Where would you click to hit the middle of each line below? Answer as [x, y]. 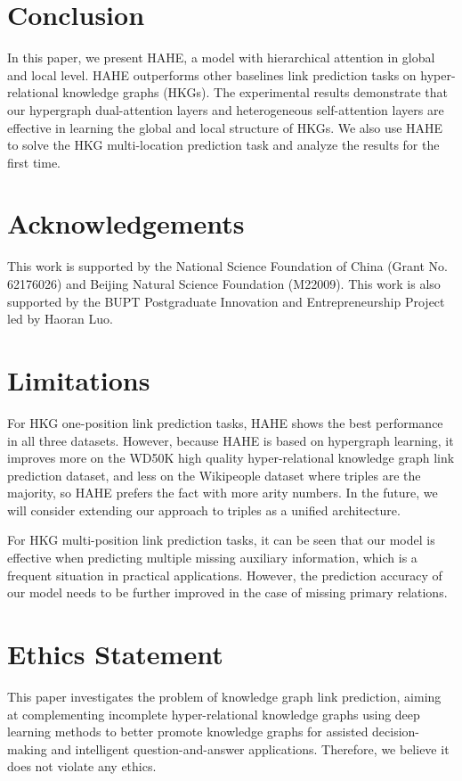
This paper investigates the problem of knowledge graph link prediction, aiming [224, 696]
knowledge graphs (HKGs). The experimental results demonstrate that [255, 92]
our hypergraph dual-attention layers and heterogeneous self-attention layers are [226, 109]
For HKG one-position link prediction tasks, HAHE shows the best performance [225, 422]
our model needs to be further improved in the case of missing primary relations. [227, 592]
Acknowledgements [126, 223]
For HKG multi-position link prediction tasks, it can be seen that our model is [221, 540]
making [27, 748]
